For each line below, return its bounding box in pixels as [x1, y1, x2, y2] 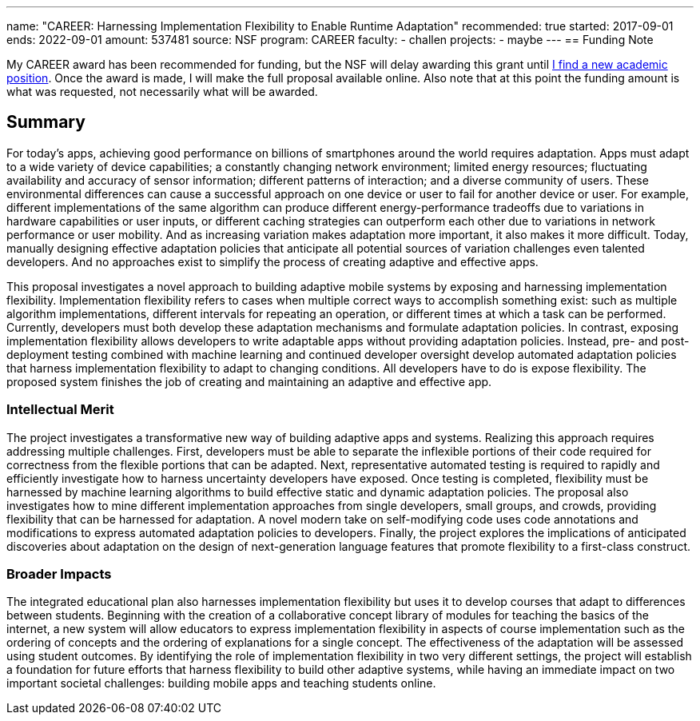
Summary [6, 112, 86, 133]
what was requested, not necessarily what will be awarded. [6, 85, 318, 98]
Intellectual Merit [6, 401, 114, 418]
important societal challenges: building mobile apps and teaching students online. [6, 676, 436, 691]
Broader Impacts [6, 565, 112, 582]
